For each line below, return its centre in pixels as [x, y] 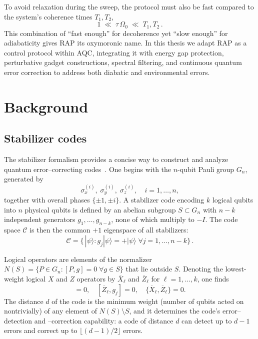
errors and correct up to [41, 330]
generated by [24, 179]
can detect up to [207, 320]
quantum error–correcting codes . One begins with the [88, 169]
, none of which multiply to [153, 219]
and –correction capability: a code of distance [104, 320]
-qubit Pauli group [206, 169]
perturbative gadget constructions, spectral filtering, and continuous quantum [123, 62]
